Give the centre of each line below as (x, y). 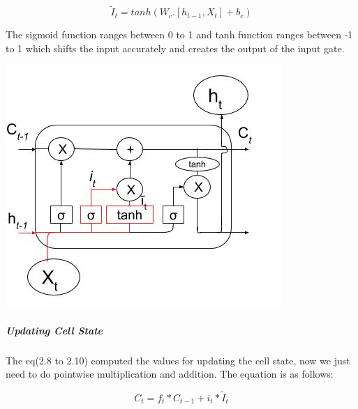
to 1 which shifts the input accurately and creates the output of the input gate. (175, 48)
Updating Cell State (54, 330)
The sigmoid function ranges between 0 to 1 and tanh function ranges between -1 (179, 34)
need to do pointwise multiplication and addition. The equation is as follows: (170, 374)
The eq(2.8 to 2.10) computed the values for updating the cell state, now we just (178, 360)
